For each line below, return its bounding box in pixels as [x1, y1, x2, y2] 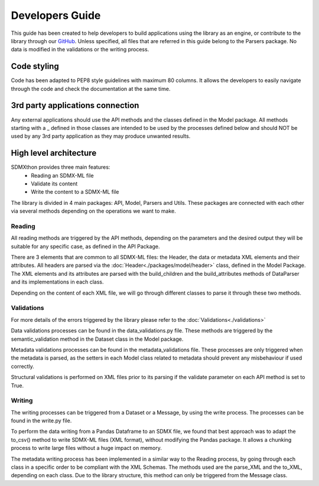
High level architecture [11, 148, 97, 158]
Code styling [11, 61, 59, 71]
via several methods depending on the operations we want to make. [11, 207, 177, 215]
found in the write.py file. [11, 417, 72, 425]
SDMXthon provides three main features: [11, 164, 110, 171]
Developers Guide [11, 9, 101, 22]
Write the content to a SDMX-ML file [31, 188, 119, 195]
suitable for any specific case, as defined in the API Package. [11, 243, 160, 250]
